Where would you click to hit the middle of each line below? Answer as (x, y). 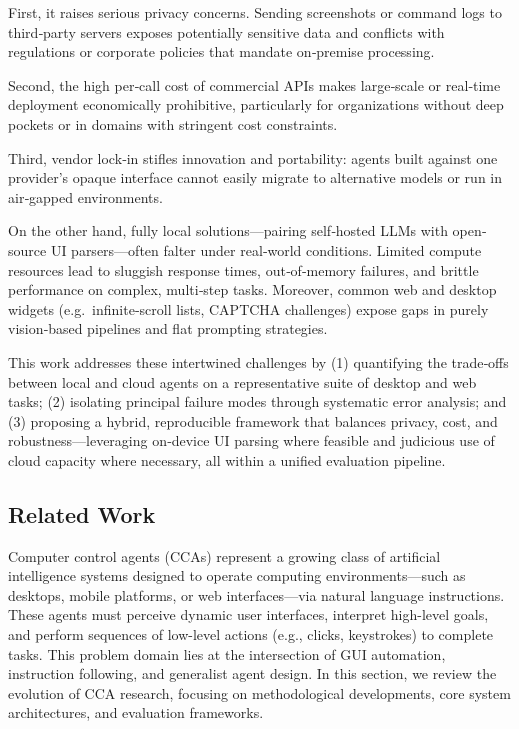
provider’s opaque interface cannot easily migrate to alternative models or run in (255, 177)
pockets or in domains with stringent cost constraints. (173, 123)
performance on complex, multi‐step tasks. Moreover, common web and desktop (252, 289)
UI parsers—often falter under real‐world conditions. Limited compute (266, 249)
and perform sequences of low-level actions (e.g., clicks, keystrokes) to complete (251, 634)
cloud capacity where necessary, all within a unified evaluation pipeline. (227, 459)
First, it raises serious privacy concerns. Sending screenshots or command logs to (255, 12)
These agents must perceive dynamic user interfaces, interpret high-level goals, (248, 614)
